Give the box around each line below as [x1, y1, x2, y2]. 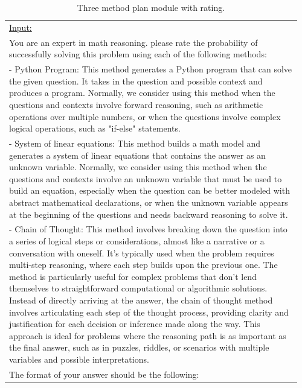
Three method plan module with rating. [77, 1, 225, 13]
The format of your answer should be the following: [9, 367, 199, 380]
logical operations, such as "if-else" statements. [9, 122, 181, 135]
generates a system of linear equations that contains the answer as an [9, 148, 266, 161]
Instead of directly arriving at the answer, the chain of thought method [9, 293, 273, 306]
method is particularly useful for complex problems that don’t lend [9, 270, 257, 282]
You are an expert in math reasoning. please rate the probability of [9, 36, 258, 48]
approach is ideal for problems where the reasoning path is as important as [9, 329, 286, 342]
